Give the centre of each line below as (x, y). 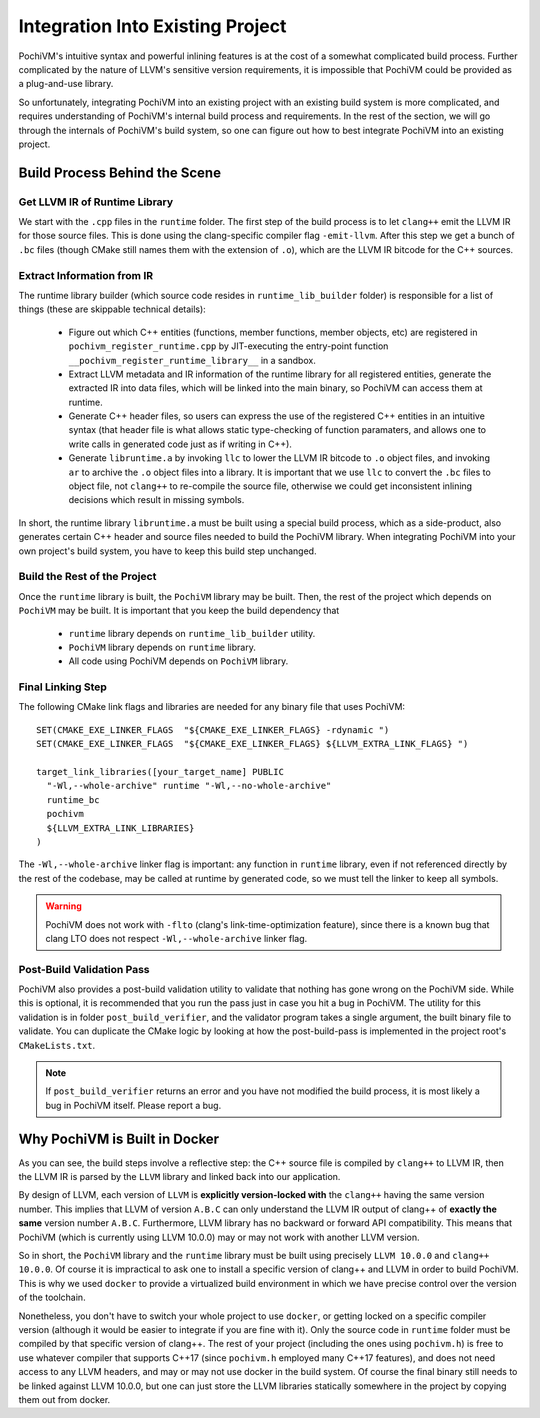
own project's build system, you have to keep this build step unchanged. (167, 551)
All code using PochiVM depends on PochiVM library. (178, 661)
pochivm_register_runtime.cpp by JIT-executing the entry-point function (228, 346)
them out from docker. (64, 1399)
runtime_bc (73, 799)
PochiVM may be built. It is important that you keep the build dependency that (179, 611)
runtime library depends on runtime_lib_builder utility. (192, 633)
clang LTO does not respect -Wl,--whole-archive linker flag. (176, 938)
